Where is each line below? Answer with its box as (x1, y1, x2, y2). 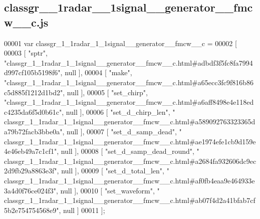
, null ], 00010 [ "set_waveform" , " (56, 185, 160, 195)
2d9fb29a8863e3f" (4, 165, 57, 176)
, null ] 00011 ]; (59, 204, 105, 215)
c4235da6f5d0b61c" (4, 106, 62, 117)
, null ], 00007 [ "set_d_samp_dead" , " (62, 126, 182, 136)
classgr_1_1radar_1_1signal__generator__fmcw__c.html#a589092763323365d (4, 116, 255, 127)
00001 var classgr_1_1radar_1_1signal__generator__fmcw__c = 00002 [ (4, 38, 237, 48)
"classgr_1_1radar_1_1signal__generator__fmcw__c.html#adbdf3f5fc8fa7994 (4, 57, 253, 68)
